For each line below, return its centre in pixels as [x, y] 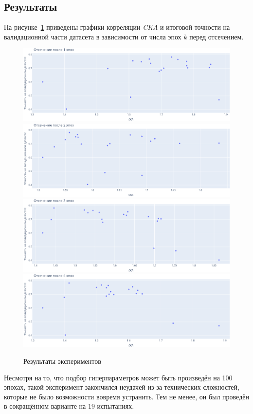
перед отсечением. [217, 36]
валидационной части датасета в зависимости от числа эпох [93, 36]
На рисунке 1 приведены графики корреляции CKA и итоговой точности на [117, 27]
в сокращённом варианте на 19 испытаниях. [69, 406]
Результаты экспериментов [62, 361]
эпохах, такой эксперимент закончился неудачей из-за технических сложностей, [122, 387]
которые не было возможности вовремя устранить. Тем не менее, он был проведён [126, 396]
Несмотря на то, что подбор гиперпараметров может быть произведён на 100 [118, 377]
